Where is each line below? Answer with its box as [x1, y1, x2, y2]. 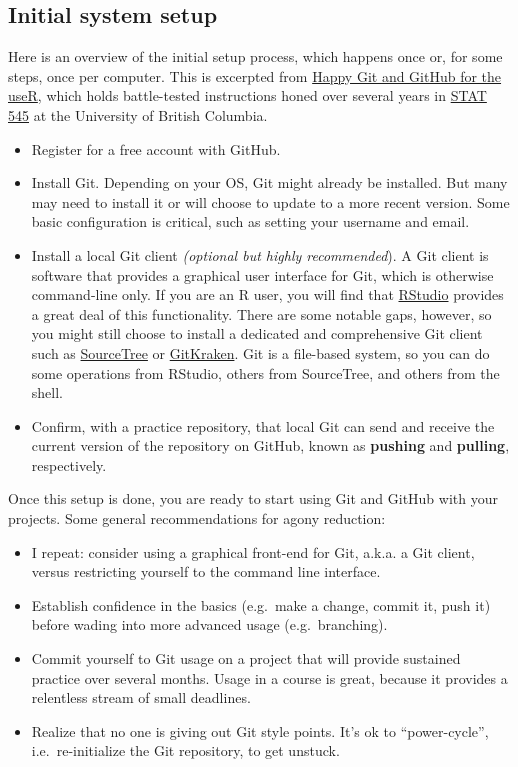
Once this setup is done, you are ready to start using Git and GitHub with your [8, 488, 498, 509]
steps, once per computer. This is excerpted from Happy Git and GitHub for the [8, 65, 502, 86]
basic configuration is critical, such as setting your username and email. [31, 211, 470, 232]
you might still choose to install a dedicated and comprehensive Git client [31, 323, 483, 344]
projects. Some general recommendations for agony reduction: [8, 508, 386, 529]
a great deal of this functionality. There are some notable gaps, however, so [31, 303, 492, 324]
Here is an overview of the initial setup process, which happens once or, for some [8, 46, 503, 67]
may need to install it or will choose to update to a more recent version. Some [31, 191, 510, 212]
